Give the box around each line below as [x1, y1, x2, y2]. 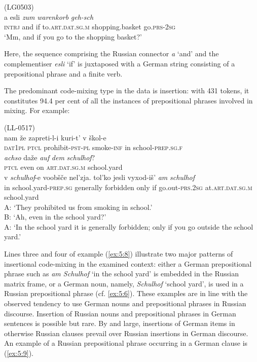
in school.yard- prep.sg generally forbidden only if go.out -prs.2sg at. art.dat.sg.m [4, 182, 252, 192]
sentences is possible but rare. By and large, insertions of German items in [4, 318, 235, 329]
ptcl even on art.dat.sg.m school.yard [4, 162, 123, 172]
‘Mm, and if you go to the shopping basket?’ [4, 31, 142, 42]
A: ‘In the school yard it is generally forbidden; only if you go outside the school [4, 221, 253, 232]
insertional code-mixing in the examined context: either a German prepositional [4, 258, 252, 269]
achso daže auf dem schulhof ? [4, 152, 95, 162]
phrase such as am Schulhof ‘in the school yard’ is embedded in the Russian [4, 268, 239, 279]
